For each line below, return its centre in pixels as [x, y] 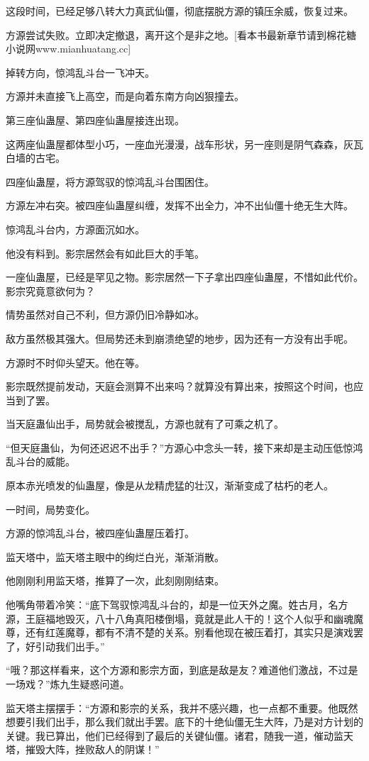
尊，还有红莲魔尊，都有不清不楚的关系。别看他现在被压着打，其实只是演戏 [180, 632]
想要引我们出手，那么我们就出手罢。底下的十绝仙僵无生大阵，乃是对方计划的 [184, 722]
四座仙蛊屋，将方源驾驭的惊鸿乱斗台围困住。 [110, 181]
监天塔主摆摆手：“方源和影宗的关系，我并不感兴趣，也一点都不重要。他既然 [182, 707]
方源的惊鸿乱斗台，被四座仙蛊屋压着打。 [100, 533]
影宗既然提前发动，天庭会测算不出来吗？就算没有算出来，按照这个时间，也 [180, 386]
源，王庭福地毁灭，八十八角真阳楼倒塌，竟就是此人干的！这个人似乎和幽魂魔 [184, 618]
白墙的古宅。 [35, 158]
